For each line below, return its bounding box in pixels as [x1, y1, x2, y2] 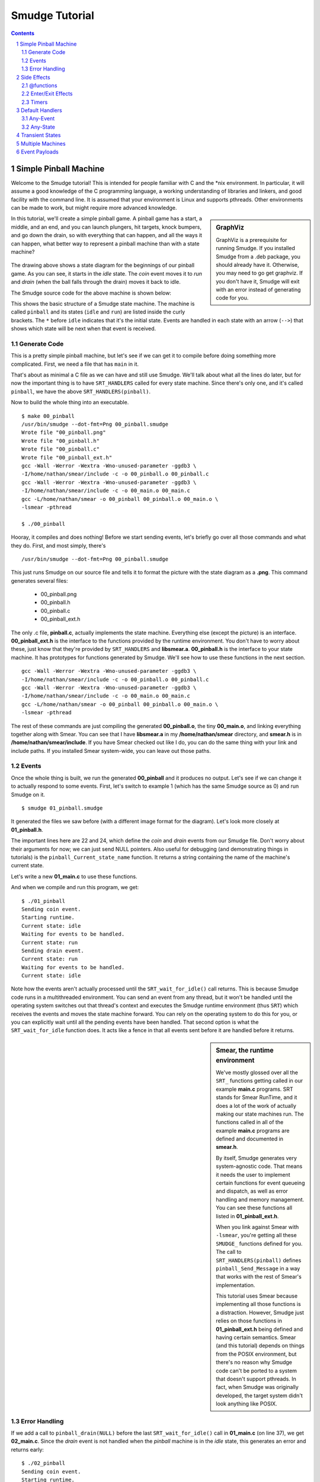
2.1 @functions [21, 82, 57, 89]
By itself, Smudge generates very [216, 1154, 297, 1161]
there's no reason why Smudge [216, 1359, 293, 1366]
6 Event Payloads [16, 148, 59, 155]
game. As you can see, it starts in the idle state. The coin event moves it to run [11, 270, 203, 277]
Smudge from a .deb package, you [216, 253, 300, 260]
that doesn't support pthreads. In [216, 1375, 296, 1382]
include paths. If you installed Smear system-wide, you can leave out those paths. [11, 747, 212, 754]
